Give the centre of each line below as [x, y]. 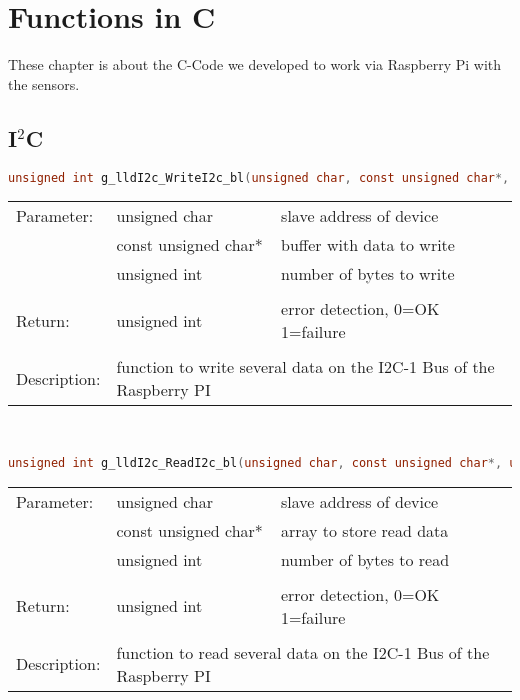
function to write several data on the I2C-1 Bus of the [305, 367]
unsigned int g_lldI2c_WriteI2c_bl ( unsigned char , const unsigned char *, [259, 177]
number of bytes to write [368, 274]
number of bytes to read [365, 559]
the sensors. [44, 83]
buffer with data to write [368, 245]
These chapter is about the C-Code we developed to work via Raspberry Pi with [255, 64]
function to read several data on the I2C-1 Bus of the [303, 652]
